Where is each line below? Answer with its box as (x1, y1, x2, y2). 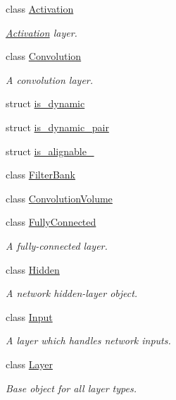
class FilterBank (6, 167, 75, 182)
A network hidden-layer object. (6, 286, 138, 301)
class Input (6, 309, 53, 324)
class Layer (6, 356, 53, 371)
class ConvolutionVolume (6, 190, 113, 205)
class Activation (6, 1, 74, 16)
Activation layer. (6, 25, 77, 40)
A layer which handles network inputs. (6, 333, 171, 348)
